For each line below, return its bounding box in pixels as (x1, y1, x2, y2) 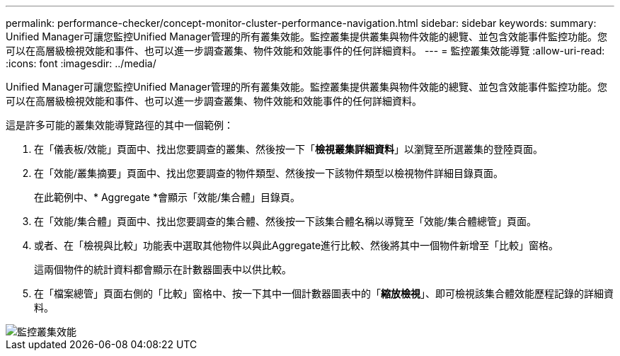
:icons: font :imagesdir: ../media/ (6, 57, 156, 69)
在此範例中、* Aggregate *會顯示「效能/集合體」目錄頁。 (34, 191, 301, 203)
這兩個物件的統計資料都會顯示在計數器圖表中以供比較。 (34, 263, 292, 275)
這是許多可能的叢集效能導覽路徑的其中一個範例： (6, 119, 234, 131)
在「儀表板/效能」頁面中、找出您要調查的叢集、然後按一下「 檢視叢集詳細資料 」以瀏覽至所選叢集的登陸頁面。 (34, 143, 544, 155)
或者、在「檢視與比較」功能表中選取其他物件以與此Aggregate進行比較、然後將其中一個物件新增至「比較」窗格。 (34, 239, 559, 251)
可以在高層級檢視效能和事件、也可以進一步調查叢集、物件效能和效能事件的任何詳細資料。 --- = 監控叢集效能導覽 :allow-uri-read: (6, 45, 605, 57)
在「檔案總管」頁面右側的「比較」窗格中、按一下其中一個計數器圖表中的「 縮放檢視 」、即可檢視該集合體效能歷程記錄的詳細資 (34, 287, 614, 299)
